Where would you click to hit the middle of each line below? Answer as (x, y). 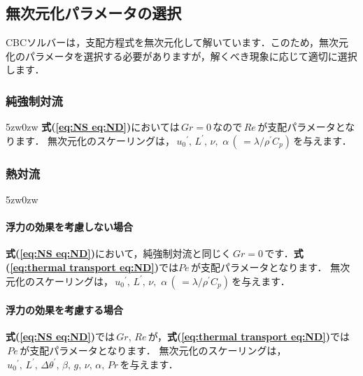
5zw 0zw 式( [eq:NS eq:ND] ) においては (93, 127)
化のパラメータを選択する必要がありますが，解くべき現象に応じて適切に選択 (181, 56)
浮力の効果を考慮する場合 (64, 310)
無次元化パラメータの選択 (94, 13)
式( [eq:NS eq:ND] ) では (60, 337)
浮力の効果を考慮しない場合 (69, 227)
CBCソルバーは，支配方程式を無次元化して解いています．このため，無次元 (177, 42)
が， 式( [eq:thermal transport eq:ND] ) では (249, 337)
